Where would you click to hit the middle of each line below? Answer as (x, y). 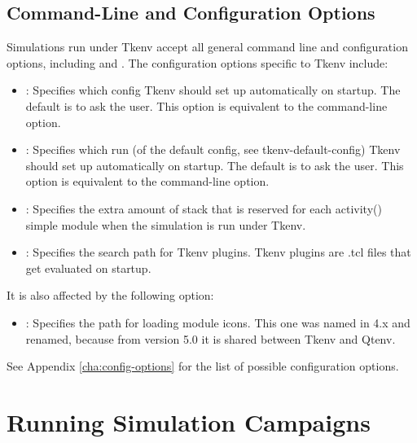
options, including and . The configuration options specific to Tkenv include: (198, 62)
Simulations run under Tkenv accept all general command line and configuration (207, 47)
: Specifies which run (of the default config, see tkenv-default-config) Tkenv (213, 149)
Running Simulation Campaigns (189, 421)
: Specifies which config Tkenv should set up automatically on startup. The (213, 90)
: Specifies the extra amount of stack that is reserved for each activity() (204, 208)
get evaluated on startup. (88, 268)
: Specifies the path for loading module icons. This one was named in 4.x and (218, 322)
